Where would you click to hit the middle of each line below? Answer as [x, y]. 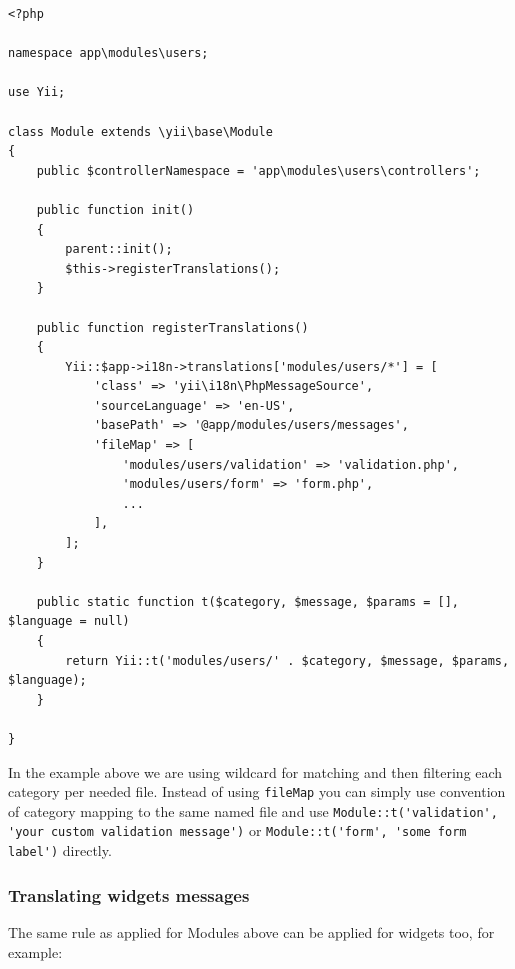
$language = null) [69, 621]
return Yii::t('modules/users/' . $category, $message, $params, [287, 660]
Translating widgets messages [129, 894]
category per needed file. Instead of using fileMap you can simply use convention [257, 791]
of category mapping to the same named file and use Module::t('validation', [253, 810]
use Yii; [37, 92]
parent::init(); [119, 249]
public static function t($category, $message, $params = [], [248, 601]
